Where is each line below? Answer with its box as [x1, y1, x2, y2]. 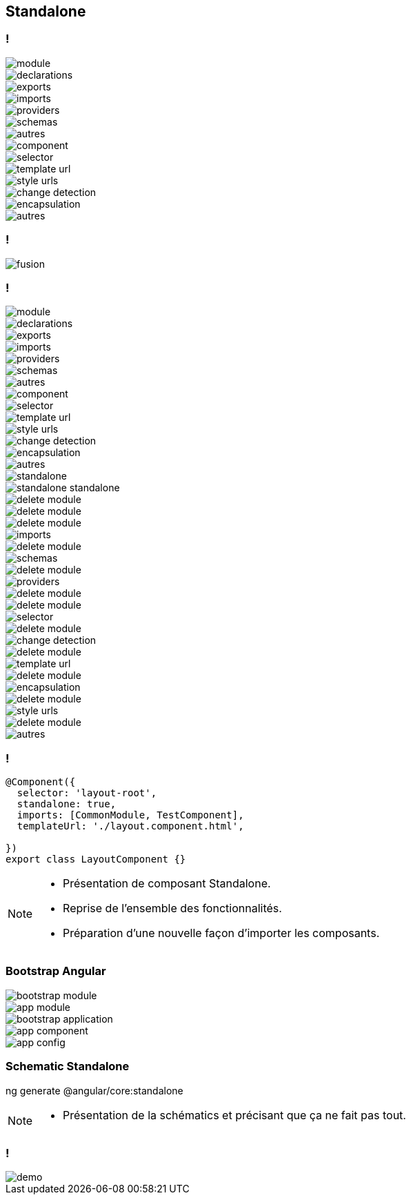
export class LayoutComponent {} [6, 854, 186, 865]
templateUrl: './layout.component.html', [17, 820, 244, 832]
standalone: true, [17, 798, 117, 810]
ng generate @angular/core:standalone [6, 1084, 183, 1096]
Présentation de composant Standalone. [63, 876, 271, 891]
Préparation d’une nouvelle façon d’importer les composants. [63, 926, 380, 941]
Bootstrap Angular [6, 964, 106, 978]
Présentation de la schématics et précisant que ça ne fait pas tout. [63, 1108, 406, 1122]
